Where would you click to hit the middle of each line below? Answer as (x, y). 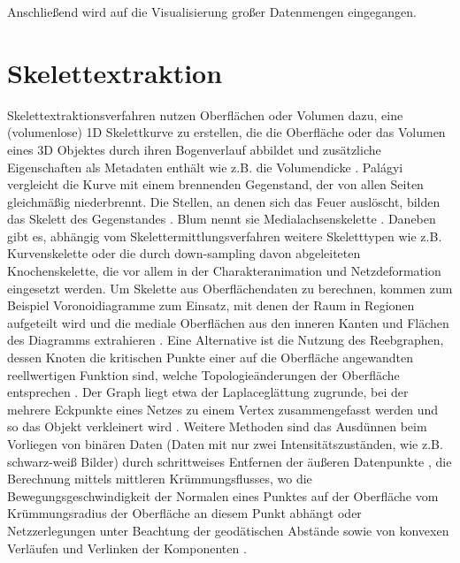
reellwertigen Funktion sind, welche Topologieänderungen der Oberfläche (203, 374)
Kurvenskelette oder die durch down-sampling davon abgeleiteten (184, 253)
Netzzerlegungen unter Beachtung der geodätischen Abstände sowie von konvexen (228, 530)
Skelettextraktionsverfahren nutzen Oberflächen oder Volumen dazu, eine (205, 114)
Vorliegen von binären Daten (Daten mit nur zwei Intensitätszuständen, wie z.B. (225, 444)
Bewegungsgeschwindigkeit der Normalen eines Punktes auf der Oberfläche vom (223, 495)
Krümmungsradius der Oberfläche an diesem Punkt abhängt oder (184, 513)
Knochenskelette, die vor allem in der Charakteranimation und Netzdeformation (224, 271)
